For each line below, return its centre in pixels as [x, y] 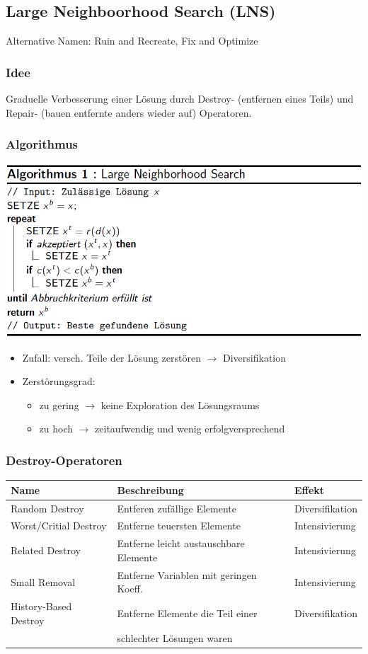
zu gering [59, 405]
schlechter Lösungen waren [175, 637]
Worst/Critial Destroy [59, 526]
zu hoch [56, 429]
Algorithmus [42, 144]
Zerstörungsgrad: [59, 381]
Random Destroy [47, 508]
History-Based [41, 606]
